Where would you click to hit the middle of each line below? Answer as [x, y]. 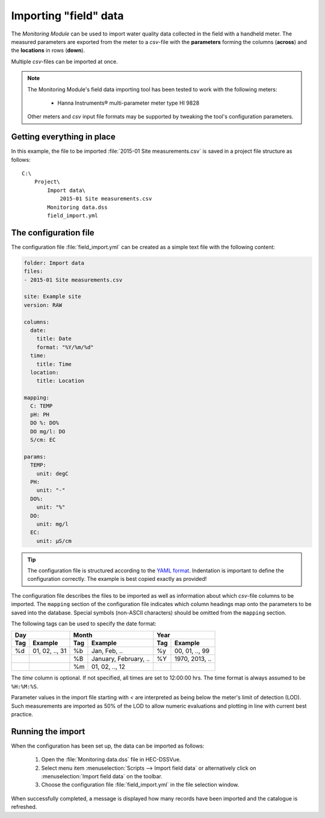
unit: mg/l [52, 524]
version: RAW [43, 305]
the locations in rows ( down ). [48, 51]
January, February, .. [121, 659]
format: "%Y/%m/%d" [65, 347]
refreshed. [24, 807]
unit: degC [52, 473]
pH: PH [40, 414]
